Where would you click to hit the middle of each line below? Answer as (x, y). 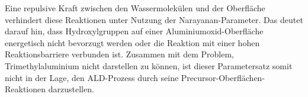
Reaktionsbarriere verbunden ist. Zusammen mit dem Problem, (119, 54)
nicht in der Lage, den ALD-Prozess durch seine (92, 77)
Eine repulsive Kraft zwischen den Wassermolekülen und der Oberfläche (135, 8)
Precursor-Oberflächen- (223, 77)
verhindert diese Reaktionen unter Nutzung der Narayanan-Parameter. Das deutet (154, 19)
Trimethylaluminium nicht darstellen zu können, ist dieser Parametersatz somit (149, 65)
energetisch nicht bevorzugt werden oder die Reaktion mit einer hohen (132, 42)
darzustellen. (71, 89)
